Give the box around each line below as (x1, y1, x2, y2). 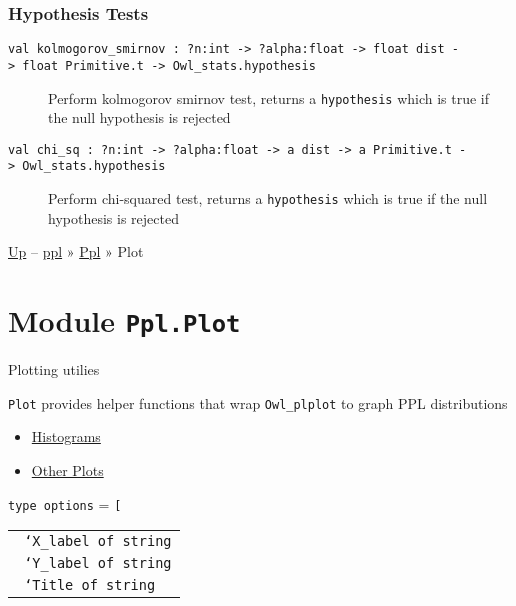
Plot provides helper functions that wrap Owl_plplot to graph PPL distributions (8, 392, 508, 413)
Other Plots (31, 460, 104, 481)
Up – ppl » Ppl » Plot (8, 241, 144, 262)
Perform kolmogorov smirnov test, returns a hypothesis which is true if (48, 87, 490, 108)
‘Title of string (24, 577, 156, 594)
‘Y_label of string (24, 555, 172, 572)
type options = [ (8, 493, 122, 514)
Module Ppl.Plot (8, 300, 241, 341)
